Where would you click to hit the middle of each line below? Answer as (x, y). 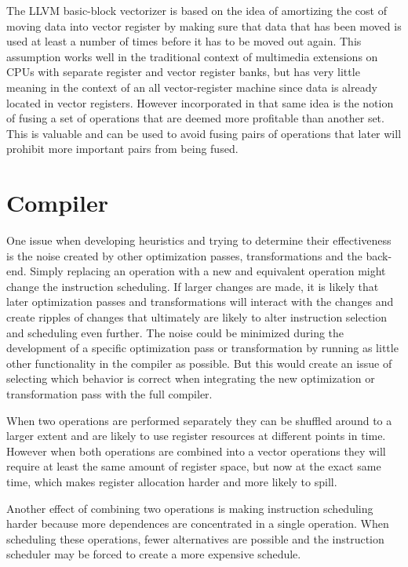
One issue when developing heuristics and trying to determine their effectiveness (199, 240)
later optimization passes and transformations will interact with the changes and (200, 302)
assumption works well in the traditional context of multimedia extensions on (192, 56)
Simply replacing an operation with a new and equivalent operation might (208, 271)
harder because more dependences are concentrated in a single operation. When (198, 523)
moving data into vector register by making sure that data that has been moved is (204, 25)
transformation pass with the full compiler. (109, 394)
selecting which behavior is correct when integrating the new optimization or (191, 378)
